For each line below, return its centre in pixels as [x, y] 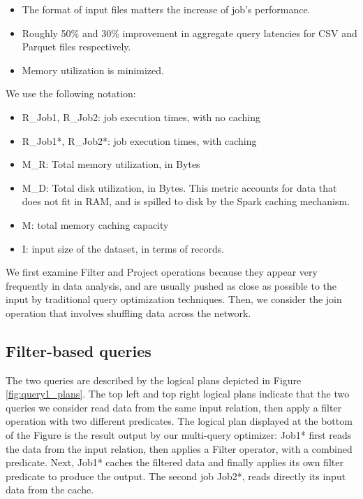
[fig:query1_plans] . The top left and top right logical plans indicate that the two [178, 394]
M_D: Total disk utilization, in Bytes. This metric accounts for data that [179, 187]
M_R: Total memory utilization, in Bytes [111, 164]
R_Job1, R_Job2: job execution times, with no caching [141, 117]
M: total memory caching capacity [95, 224]
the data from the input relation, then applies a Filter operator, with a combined [179, 448]
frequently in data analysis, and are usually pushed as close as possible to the [171, 285]
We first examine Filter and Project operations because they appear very [162, 272]
